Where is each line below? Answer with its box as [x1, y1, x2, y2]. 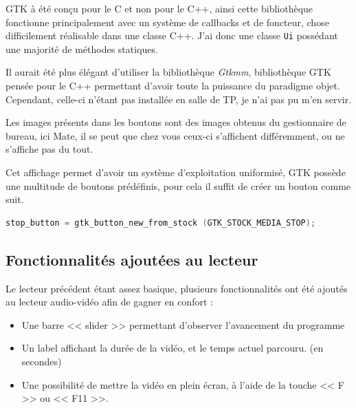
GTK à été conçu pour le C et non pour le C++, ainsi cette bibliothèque [5, 1, 313, 15]
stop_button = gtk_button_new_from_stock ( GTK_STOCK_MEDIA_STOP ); [5, 217, 316, 228]
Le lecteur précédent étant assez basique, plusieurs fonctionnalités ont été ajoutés [5, 281, 348, 295]
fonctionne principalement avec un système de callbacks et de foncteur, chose [5, 14, 329, 29]
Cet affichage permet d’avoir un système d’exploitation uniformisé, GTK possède [5, 165, 346, 179]
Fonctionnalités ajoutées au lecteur [5, 248, 258, 270]
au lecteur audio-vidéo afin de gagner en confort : [5, 294, 213, 309]
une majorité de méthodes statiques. [5, 41, 158, 56]
